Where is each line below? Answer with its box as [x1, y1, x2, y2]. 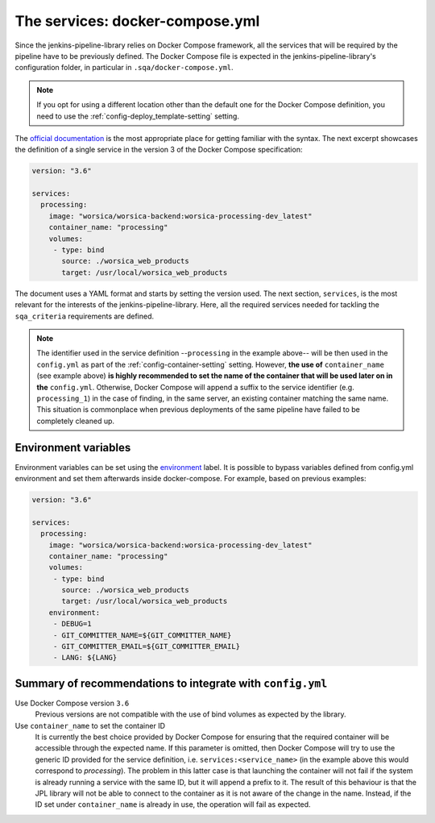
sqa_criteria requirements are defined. [14, 311, 155, 321]
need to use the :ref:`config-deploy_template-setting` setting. [36, 111, 239, 121]
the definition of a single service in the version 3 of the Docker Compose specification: [14, 145, 303, 155]
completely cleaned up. [36, 416, 115, 426]
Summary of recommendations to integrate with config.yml [14, 676, 328, 690]
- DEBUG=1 [52, 619, 92, 629]
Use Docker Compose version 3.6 [14, 698, 130, 708]
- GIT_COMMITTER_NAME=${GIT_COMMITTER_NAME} [52, 630, 232, 640]
